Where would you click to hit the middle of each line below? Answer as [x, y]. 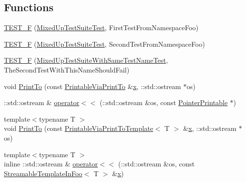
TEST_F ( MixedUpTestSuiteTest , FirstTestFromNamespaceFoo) [101, 27]
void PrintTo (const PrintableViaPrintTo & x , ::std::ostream [93, 86]
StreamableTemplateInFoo [43, 173]
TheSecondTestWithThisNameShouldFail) [67, 69]
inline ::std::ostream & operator [51, 164]
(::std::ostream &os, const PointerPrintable [164, 102]
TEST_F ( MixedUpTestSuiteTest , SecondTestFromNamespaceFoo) [104, 44]
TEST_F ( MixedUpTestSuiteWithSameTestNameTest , [86, 60]
